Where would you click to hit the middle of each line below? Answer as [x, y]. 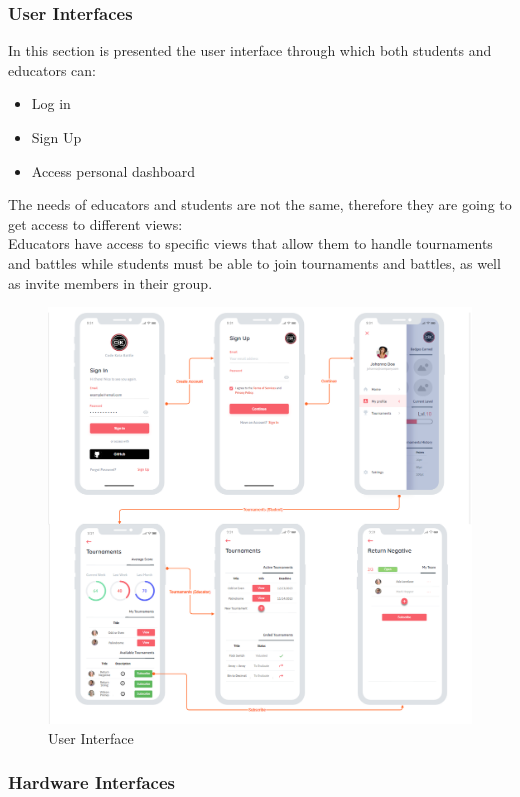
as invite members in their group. [110, 282]
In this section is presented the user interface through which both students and [250, 50]
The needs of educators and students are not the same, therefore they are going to [260, 204]
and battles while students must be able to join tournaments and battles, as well [254, 262]
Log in [51, 103]
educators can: [52, 69]
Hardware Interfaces [91, 782]
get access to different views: [95, 223]
